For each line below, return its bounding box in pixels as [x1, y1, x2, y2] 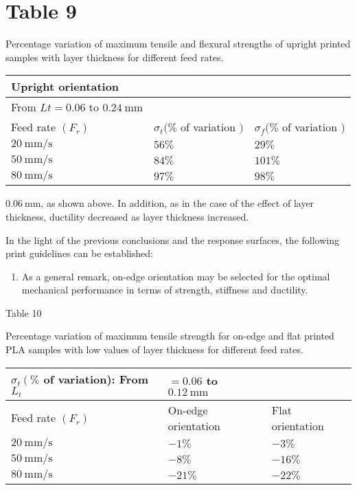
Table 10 [5, 305, 42, 320]
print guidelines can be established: [5, 246, 153, 260]
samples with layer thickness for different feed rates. [5, 49, 224, 64]
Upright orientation [11, 78, 119, 95]
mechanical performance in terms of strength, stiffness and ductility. [21, 282, 308, 297]
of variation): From [43, 370, 148, 387]
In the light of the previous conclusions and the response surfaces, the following [5, 232, 339, 247]
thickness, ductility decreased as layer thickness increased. [5, 209, 249, 223]
